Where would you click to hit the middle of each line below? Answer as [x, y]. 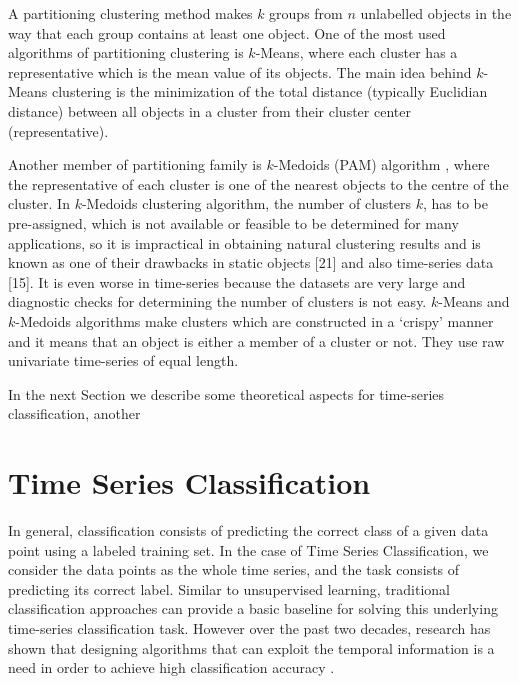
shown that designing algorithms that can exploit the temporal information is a [251, 647]
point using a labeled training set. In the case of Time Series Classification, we [248, 549]
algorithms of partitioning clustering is [126, 52]
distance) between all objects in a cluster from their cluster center [209, 110]
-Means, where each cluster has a [356, 52]
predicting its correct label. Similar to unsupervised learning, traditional [229, 588]
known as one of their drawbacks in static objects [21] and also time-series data [251, 262]
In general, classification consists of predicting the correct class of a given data [248, 530]
